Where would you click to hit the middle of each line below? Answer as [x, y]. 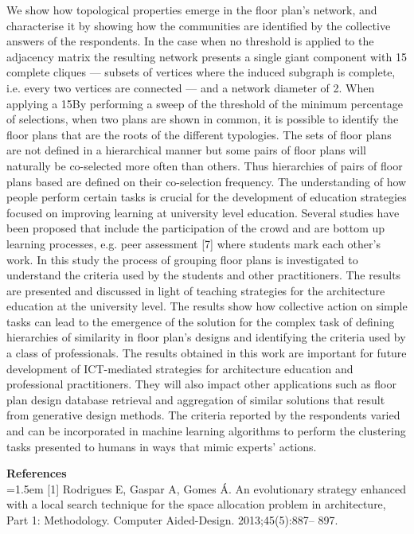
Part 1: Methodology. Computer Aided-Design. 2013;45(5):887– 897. [172, 520]
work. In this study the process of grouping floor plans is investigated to [182, 259]
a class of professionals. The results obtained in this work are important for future [207, 353]
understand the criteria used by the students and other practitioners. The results [204, 275]
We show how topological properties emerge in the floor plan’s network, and [192, 10]
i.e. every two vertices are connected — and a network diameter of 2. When [191, 87]
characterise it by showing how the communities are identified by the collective [199, 25]
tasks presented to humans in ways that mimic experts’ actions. [162, 446]
